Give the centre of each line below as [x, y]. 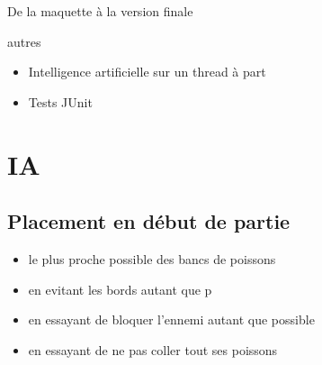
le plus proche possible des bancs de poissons [152, 258]
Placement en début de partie [149, 221]
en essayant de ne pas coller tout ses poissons [153, 349]
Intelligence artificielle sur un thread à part [147, 72]
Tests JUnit [60, 101]
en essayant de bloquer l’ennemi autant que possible [171, 319]
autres [24, 41]
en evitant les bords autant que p [120, 289]
